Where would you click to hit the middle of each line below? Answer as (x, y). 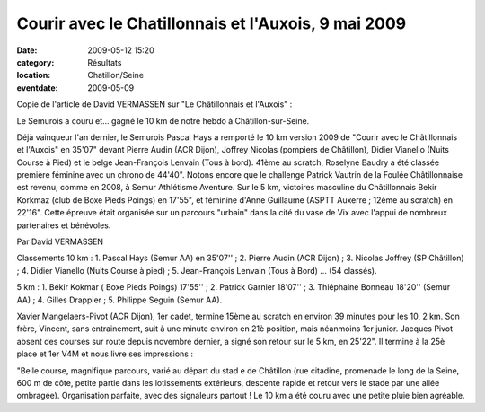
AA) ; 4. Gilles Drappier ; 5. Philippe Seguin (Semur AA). (119, 300)
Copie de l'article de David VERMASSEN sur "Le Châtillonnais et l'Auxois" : (154, 104)
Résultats (105, 62)
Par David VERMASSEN (60, 241)
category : (35, 62)
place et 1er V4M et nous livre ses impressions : (105, 354)
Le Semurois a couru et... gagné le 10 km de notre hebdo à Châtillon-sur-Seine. (163, 120)
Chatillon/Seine (115, 75)
